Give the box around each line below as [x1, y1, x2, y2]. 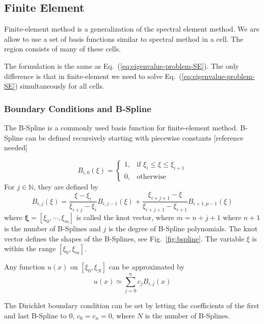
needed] [4, 142, 28, 153]
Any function [4, 261, 45, 272]
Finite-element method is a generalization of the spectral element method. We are [4, 23, 259, 34]
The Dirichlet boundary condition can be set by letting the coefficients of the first [4, 300, 259, 311]
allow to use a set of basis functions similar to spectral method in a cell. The [4, 33, 244, 44]
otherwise [137, 173, 166, 180]
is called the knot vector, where [76, 211, 174, 222]
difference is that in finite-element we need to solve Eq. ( [4, 70, 182, 81]
